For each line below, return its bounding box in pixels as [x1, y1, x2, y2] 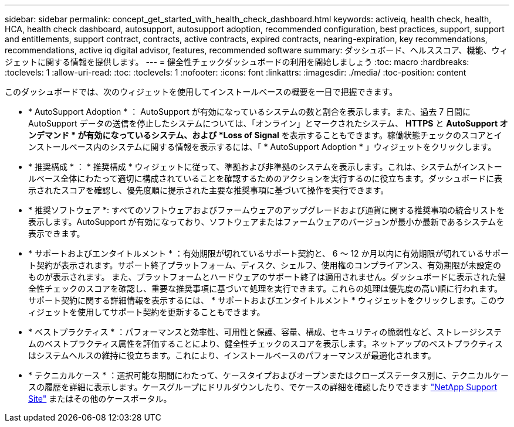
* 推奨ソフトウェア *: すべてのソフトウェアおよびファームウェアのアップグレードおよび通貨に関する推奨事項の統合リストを [28, 205, 505, 215]
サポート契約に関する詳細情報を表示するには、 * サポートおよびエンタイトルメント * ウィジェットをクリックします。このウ [28, 295, 505, 305]
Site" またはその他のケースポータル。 [28, 394, 172, 404]
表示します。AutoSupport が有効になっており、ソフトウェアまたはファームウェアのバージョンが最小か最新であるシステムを [28, 217, 505, 227]
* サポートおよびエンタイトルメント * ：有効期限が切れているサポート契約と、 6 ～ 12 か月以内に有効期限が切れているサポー [28, 248, 509, 258]
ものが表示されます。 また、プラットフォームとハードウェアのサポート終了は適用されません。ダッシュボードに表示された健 [28, 272, 506, 282]
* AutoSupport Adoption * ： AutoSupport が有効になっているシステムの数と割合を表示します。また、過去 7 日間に [28, 107, 471, 117]
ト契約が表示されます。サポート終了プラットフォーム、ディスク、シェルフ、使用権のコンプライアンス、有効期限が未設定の [28, 260, 502, 270]
